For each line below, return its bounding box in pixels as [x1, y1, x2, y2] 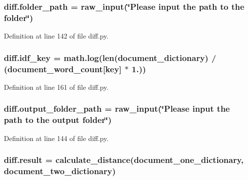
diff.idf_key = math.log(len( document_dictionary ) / [4, 51, 216, 63]
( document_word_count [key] [4, 62, 122, 75]
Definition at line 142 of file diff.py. [4, 31, 109, 41]
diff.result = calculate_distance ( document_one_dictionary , [4, 154, 244, 166]
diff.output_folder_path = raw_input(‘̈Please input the [4, 102, 230, 115]
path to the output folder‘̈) [4, 114, 112, 126]
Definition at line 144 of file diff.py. [4, 133, 109, 143]
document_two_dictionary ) [4, 165, 116, 177]
